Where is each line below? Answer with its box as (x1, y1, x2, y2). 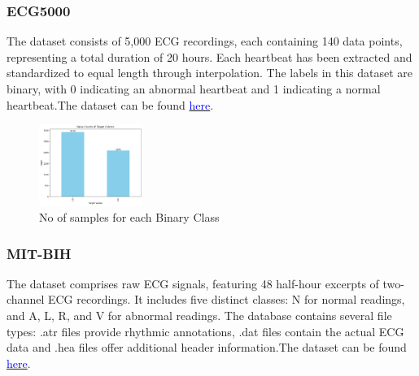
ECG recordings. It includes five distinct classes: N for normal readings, (47, 291, 405, 308)
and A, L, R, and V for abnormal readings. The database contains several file (7, 307, 392, 324)
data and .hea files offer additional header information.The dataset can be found (7, 339, 407, 356)
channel (7, 291, 45, 308)
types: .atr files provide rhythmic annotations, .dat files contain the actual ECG (7, 322, 404, 339)
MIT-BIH (7, 243, 72, 263)
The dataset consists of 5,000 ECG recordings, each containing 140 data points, (7, 32, 403, 50)
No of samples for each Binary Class (39, 209, 220, 226)
